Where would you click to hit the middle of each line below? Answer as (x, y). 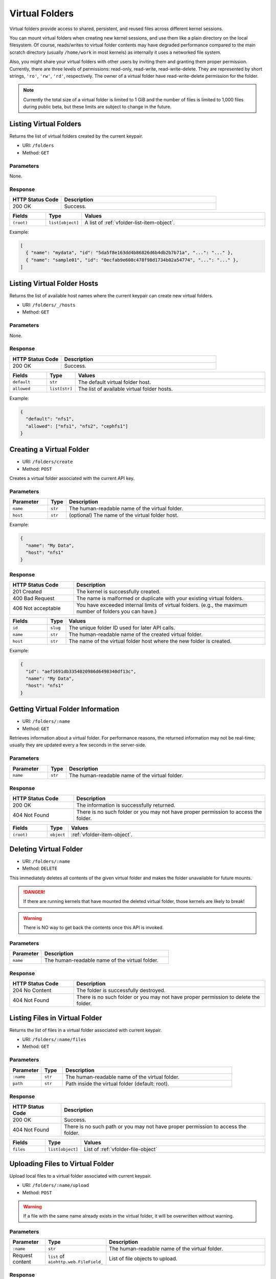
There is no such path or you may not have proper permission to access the (155, 1127)
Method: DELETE (40, 868)
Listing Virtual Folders (45, 124)
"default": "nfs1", (50, 419)
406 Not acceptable (37, 608)
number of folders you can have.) (117, 611)
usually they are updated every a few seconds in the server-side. (78, 745)
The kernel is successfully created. (119, 592)
